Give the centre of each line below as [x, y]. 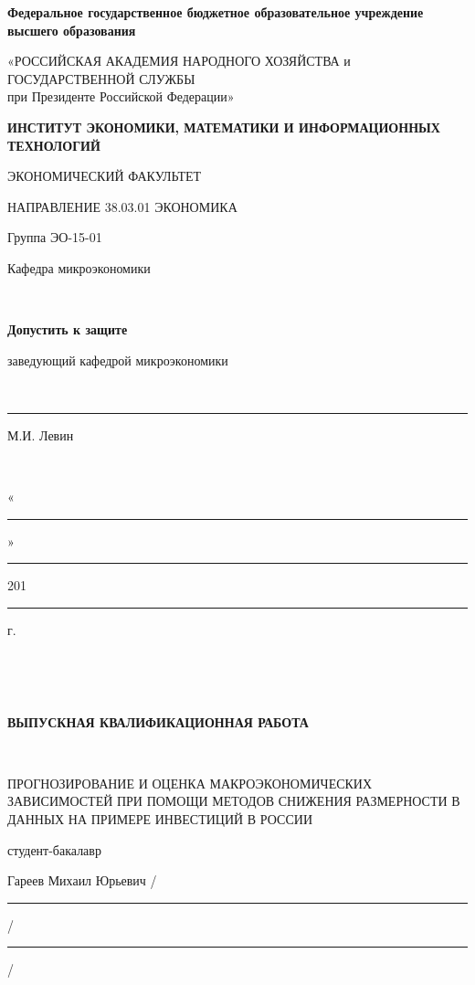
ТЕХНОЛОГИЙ [54, 145]
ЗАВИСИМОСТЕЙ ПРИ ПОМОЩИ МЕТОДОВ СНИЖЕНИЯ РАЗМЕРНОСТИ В [234, 801]
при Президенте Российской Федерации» [121, 96]
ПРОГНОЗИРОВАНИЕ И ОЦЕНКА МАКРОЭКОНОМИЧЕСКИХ [190, 783]
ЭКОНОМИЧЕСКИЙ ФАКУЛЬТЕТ [105, 176]
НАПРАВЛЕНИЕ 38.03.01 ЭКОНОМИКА [122, 206]
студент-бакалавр [54, 849]
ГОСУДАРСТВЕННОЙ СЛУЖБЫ [101, 78]
